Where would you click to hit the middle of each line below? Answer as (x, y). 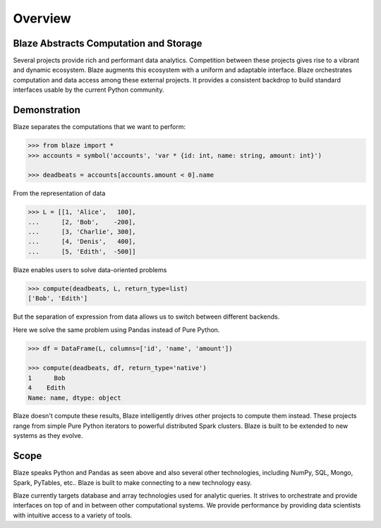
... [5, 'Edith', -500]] (82, 251)
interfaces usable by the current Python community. (89, 90)
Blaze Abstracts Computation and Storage (108, 43)
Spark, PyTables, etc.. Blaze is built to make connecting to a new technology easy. (133, 482)
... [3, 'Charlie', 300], (82, 232)
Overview (42, 18)
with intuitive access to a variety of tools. (73, 515)
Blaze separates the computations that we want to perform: (99, 127)
